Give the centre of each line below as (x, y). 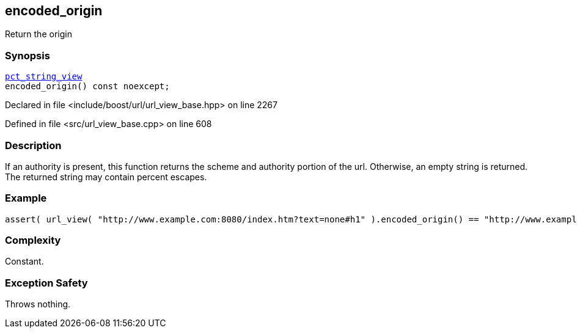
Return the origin (39, 34)
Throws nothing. (38, 304)
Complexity (33, 240)
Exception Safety (46, 283)
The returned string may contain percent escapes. (106, 177)
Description (33, 145)
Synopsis (28, 55)
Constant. (24, 262)
